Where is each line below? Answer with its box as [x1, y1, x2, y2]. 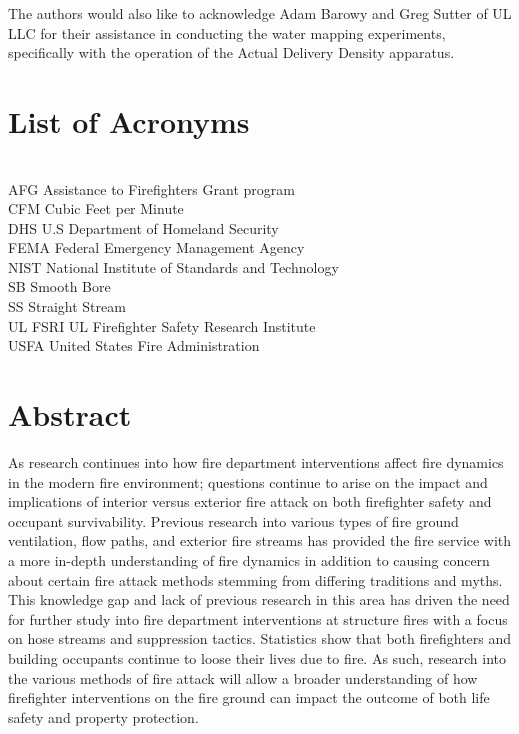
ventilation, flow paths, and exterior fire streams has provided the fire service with [8, 530, 512, 551]
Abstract [8, 394, 132, 435]
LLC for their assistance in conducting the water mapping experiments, [8, 22, 446, 43]
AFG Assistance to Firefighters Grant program [8, 178, 295, 199]
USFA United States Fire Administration [8, 335, 260, 356]
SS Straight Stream [8, 296, 126, 317]
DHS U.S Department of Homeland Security [8, 217, 279, 238]
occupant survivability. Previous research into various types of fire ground [8, 510, 459, 531]
